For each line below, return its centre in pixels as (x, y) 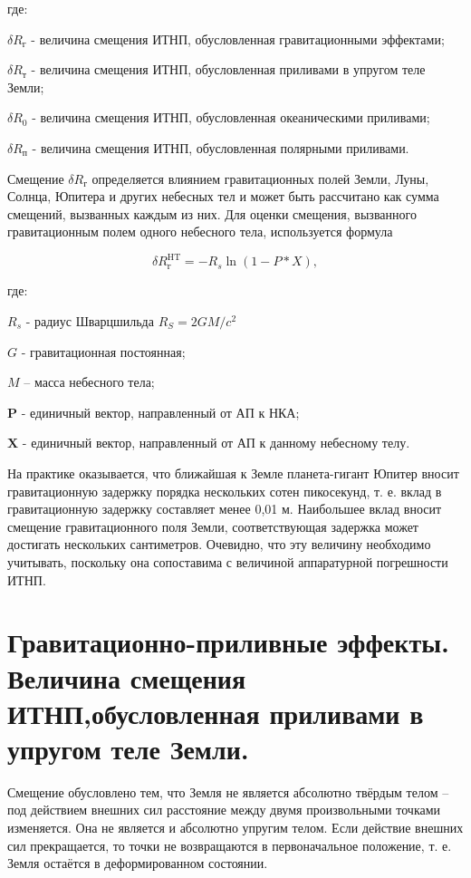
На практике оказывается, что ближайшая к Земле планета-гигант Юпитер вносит (233, 473)
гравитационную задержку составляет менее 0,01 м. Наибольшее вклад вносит (225, 509)
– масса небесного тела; (89, 382)
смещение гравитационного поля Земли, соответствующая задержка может (213, 526)
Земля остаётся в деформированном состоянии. (138, 863)
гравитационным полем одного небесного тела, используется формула (200, 232)
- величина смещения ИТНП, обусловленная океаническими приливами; (231, 117)
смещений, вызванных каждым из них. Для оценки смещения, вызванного (212, 213)
